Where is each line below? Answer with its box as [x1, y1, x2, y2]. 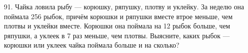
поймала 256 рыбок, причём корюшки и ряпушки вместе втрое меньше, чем [4, 11, 233, 21]
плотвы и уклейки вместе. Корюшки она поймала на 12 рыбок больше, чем [4, 21, 230, 31]
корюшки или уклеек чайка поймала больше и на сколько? [4, 40, 180, 50]
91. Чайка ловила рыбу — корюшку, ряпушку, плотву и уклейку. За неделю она [4, 1, 245, 11]
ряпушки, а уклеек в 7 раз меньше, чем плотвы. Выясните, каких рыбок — [4, 30, 230, 40]
